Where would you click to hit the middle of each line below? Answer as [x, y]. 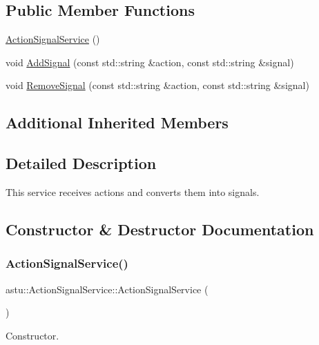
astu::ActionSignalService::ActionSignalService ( [107, 289]
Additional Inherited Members [117, 122]
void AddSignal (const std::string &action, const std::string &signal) [150, 62]
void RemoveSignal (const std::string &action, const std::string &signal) [157, 85]
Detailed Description [81, 163]
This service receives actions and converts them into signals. [133, 191]
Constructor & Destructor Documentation [160, 229]
